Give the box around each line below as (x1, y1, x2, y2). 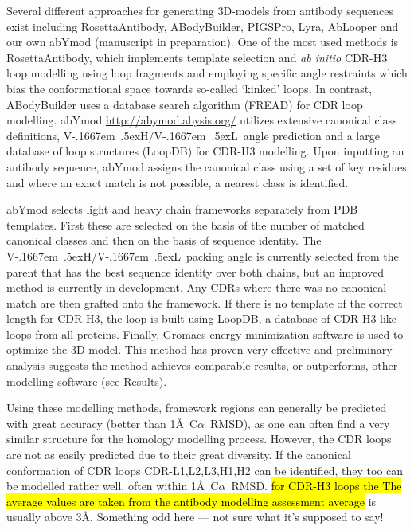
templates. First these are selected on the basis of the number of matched (6, 216, 365, 233)
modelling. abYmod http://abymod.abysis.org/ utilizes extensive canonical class (6, 112, 397, 128)
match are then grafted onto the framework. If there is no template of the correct (6, 294, 403, 311)
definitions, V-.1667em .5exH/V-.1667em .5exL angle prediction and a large (6, 127, 380, 143)
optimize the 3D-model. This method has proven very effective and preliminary (6, 341, 393, 358)
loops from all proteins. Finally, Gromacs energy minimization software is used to (6, 325, 404, 342)
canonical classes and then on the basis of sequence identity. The (6, 232, 322, 249)
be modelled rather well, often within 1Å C (6, 477, 219, 494)
